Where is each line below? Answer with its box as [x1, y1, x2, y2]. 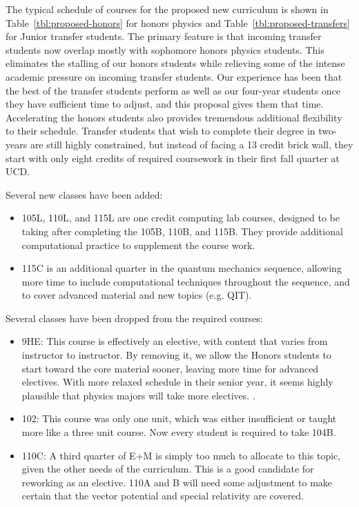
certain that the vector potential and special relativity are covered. [21, 488, 304, 503]
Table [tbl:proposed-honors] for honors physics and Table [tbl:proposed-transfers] [6, 15, 350, 30]
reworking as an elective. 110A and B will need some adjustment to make [21, 475, 333, 489]
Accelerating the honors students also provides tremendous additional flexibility [6, 110, 342, 124]
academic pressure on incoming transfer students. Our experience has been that [6, 69, 342, 83]
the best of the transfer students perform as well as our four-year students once [6, 83, 341, 97]
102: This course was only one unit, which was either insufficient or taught [21, 411, 337, 426]
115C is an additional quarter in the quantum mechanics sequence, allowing [21, 261, 342, 275]
